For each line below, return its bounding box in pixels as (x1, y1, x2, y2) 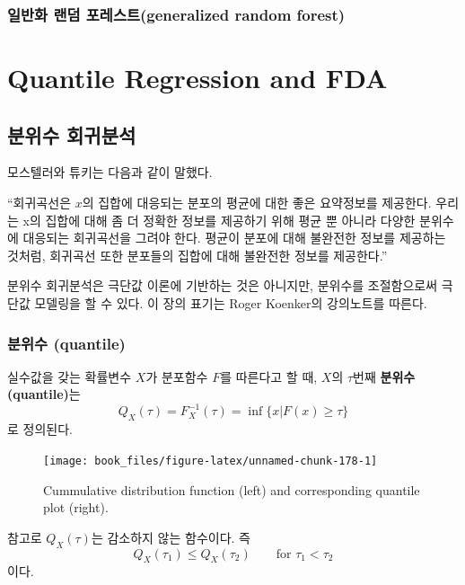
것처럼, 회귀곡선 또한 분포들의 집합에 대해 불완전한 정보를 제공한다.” (7, 245, 388, 264)
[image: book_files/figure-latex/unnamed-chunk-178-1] (43, 454, 378, 467)
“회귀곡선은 (7, 193, 72, 212)
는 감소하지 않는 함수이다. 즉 (91, 527, 250, 546)
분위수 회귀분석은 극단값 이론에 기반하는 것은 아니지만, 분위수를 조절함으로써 (7, 276, 438, 295)
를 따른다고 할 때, (220, 367, 318, 386)
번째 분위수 (353, 367, 416, 386)
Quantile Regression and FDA (7, 59, 388, 96)
